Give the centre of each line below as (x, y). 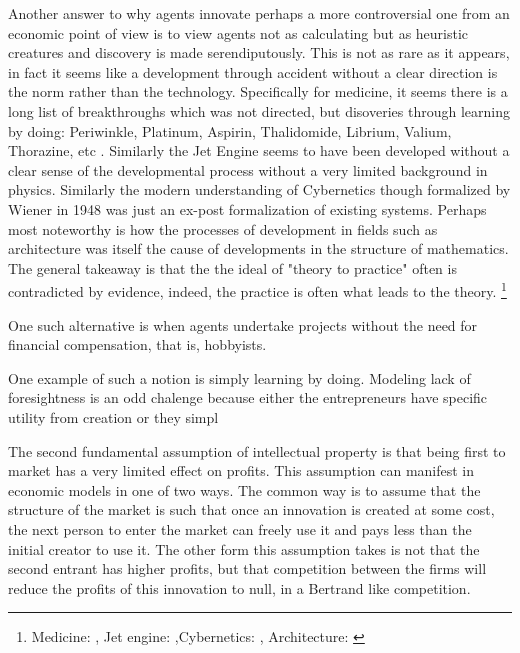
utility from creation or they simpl (113, 416)
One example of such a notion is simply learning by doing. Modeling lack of (239, 377)
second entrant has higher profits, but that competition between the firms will (247, 568)
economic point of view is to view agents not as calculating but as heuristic (238, 32)
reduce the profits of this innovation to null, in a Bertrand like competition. (239, 587)
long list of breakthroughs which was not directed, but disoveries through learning (259, 110)
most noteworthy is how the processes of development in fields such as (223, 228)
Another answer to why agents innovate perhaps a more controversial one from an (259, 13)
